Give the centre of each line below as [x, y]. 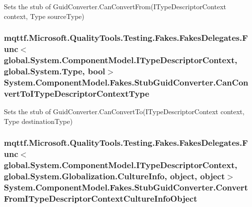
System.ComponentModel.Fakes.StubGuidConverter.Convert [126, 187]
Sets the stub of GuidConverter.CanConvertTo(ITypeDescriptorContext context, [124, 112]
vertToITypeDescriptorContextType [77, 93]
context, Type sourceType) [44, 16]
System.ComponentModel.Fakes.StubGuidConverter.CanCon [126, 82]
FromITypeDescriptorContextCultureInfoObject [101, 198]
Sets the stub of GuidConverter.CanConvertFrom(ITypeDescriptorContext [115, 6]
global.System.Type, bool [55, 71]
